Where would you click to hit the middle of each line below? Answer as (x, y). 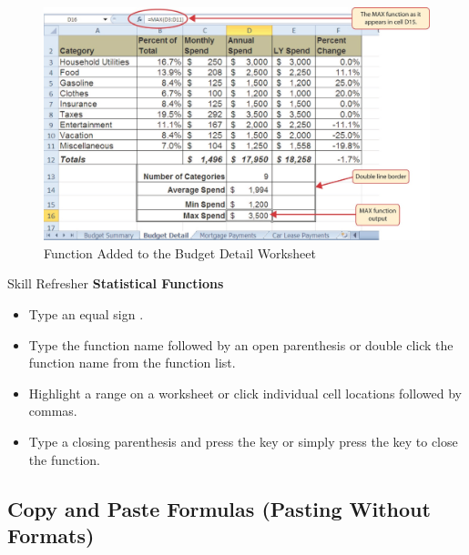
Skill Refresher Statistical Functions (116, 283)
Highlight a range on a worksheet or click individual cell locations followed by (245, 393)
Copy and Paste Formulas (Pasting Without (219, 508)
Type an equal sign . (86, 314)
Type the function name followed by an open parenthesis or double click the (241, 344)
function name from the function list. (132, 363)
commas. (53, 411)
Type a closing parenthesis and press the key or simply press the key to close (243, 442)
